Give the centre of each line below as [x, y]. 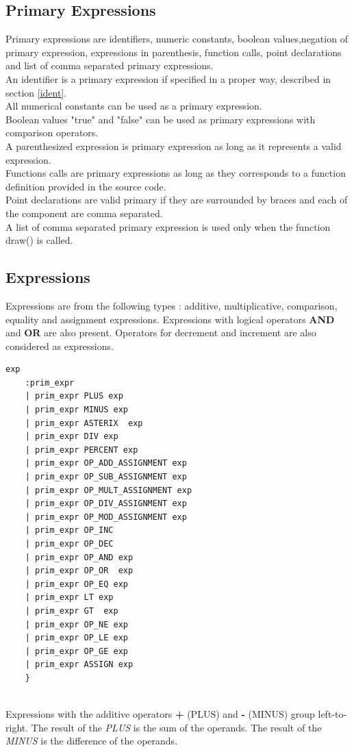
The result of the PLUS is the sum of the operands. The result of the [176, 727]
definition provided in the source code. [86, 186]
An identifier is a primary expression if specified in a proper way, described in [168, 78]
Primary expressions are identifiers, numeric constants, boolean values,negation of [177, 39]
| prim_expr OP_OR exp [79, 571]
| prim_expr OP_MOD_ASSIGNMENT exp [106, 517]
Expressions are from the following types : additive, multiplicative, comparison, [172, 305]
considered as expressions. [60, 346]
